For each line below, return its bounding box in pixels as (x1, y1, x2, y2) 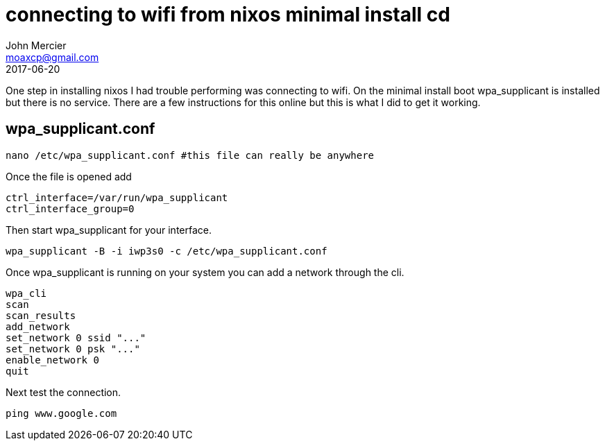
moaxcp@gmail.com (6, 51, 99, 63)
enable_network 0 (6, 354, 99, 366)
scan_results (6, 309, 76, 321)
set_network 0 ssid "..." (6, 332, 146, 343)
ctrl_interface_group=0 (6, 203, 135, 214)
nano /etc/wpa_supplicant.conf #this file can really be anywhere (6, 149, 375, 161)
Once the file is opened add (6, 170, 132, 182)
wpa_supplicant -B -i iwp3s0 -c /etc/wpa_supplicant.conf (6, 245, 327, 257)
